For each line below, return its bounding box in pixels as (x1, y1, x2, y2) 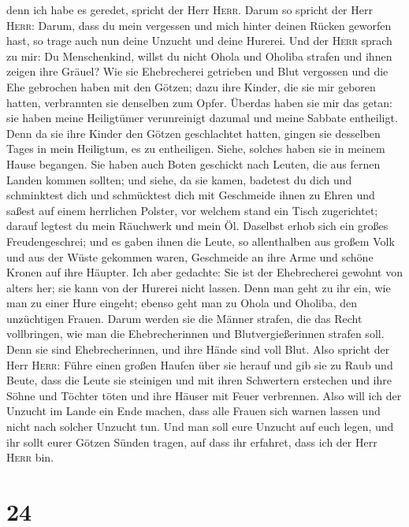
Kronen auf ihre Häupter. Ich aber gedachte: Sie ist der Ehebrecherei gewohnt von (6, 264, 403, 280)
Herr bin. (6, 449, 54, 466)
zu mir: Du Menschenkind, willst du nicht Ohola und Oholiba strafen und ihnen (6, 47, 392, 64)
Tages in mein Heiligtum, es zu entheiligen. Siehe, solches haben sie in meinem (6, 140, 385, 157)
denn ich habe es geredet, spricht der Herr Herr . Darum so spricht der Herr (6, 2, 373, 17)
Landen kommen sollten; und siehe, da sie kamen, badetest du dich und (6, 171, 352, 187)
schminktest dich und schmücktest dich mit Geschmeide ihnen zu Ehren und (6, 187, 375, 203)
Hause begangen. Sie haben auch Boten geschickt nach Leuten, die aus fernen (6, 155, 381, 172)
